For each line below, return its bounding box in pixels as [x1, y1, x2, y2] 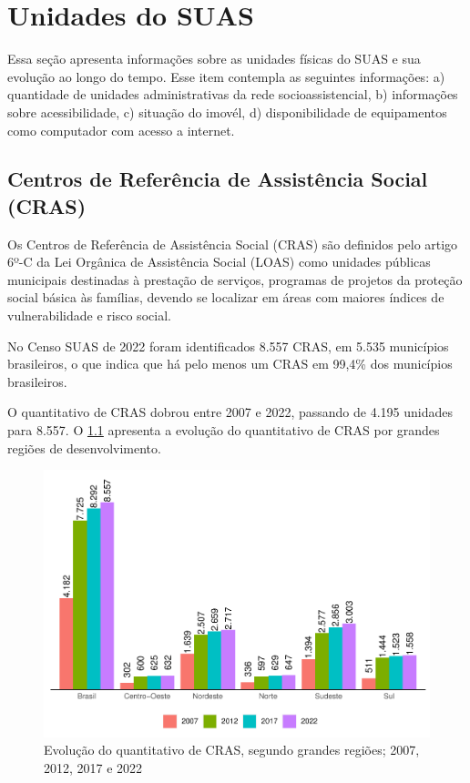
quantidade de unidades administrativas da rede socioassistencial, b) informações [7, 85, 458, 104]
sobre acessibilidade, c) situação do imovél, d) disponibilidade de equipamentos [7, 102, 447, 121]
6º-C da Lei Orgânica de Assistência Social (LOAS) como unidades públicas [7, 252, 431, 271]
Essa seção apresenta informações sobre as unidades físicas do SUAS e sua [7, 49, 421, 68]
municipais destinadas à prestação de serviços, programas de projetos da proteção [7, 269, 463, 289]
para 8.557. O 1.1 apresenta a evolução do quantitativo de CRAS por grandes [7, 421, 440, 440]
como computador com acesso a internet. [7, 120, 235, 139]
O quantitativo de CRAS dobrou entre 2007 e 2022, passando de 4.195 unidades [7, 402, 453, 422]
